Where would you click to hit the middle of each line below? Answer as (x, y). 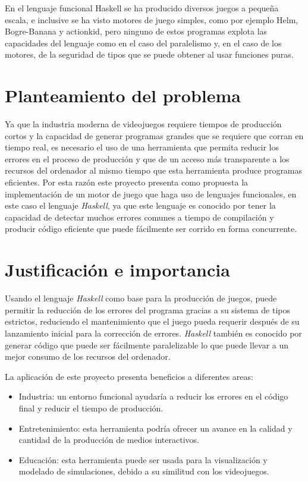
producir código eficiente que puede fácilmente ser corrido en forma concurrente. (151, 229)
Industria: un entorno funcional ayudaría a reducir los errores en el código (153, 396)
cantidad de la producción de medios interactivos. (109, 440)
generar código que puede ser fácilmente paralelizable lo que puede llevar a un (147, 345)
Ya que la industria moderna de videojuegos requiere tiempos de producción (143, 124)
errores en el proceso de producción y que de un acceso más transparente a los (147, 158)
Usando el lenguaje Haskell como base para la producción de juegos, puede (141, 298)
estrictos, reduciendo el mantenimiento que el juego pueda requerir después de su (152, 321)
